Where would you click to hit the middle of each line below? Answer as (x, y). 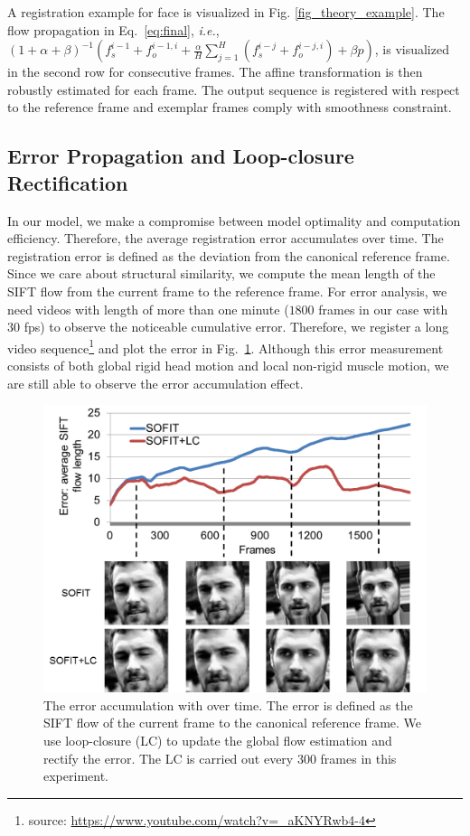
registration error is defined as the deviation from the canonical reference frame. (229, 255)
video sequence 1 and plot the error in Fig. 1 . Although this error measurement (226, 346)
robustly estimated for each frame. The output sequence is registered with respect (234, 89)
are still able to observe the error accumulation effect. (155, 383)
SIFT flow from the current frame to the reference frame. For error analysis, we (227, 291)
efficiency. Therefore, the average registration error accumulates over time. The (226, 238)
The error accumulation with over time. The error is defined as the (228, 704)
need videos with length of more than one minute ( (148, 309)
